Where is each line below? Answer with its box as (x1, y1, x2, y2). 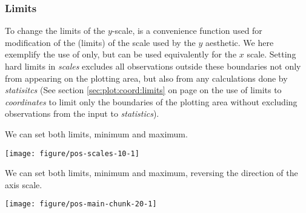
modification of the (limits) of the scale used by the (5, 36, 196, 48)
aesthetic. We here (205, 36, 274, 48)
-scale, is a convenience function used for (111, 24, 262, 37)
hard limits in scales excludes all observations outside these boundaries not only (5, 60, 301, 72)
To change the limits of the (5, 24, 105, 37)
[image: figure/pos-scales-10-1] (5, 149, 139, 158)
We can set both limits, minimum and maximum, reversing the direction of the (5, 166, 298, 179)
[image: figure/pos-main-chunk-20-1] (5, 200, 157, 209)
